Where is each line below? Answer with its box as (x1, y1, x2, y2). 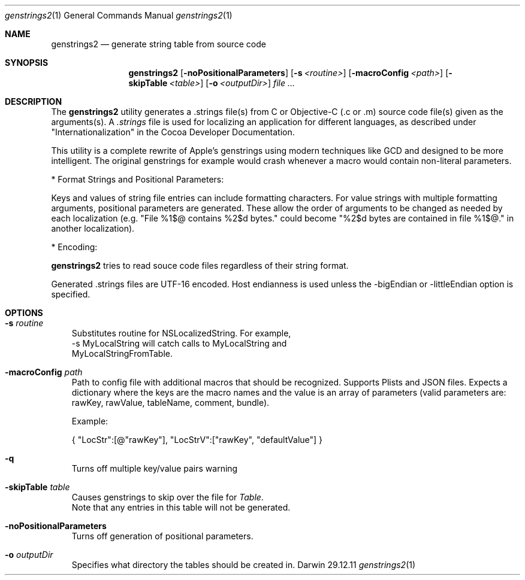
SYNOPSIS (5, 57, 49, 68)
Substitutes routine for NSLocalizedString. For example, (71, 328, 291, 338)
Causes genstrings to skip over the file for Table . (71, 492, 264, 502)
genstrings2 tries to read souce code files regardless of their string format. (51, 260, 349, 271)
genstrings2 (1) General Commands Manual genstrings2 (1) (5, 10, 233, 20)
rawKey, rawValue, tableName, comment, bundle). (71, 397, 270, 408)
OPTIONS (5, 308, 43, 318)
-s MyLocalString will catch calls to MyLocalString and (71, 338, 287, 348)
